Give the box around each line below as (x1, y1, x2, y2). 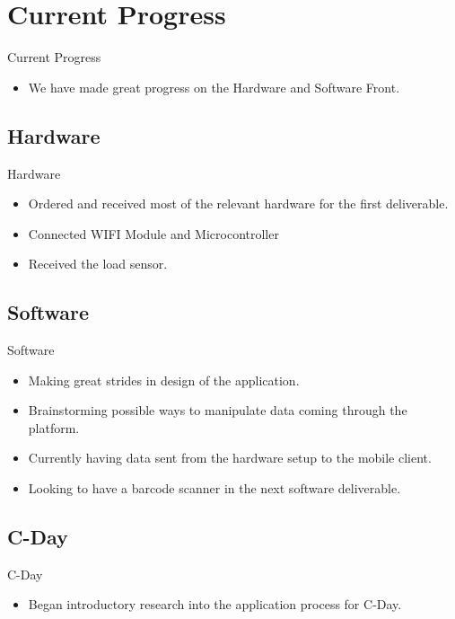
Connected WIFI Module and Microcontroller (28, 224, 279, 243)
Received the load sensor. (28, 254, 168, 273)
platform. (28, 418, 80, 437)
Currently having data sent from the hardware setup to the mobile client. (28, 448, 432, 467)
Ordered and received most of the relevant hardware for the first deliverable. (28, 194, 449, 213)
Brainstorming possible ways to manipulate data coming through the (28, 401, 407, 420)
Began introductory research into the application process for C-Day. (28, 595, 402, 614)
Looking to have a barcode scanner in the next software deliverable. (28, 479, 401, 498)
